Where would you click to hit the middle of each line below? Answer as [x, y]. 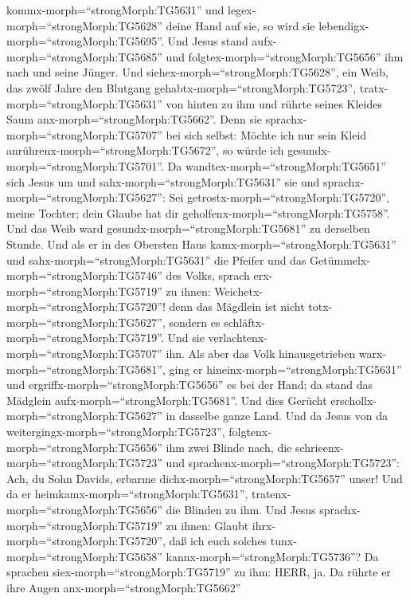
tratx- [374, 87]
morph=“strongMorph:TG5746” [84, 275]
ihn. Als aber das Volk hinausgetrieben [261, 354]
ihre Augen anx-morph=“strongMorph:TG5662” [124, 587]
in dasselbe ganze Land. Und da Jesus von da [277, 416]
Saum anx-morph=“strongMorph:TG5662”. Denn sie [135, 119]
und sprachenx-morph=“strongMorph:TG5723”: [283, 463]
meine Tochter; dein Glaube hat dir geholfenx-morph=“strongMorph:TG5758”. [198, 212]
